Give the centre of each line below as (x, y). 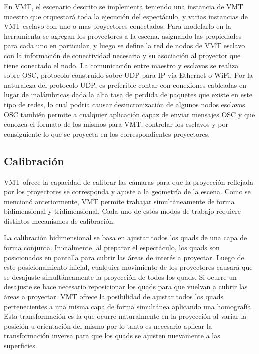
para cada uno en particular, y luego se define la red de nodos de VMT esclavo (125, 45)
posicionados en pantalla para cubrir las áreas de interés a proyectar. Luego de (124, 257)
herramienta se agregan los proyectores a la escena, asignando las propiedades (123, 35)
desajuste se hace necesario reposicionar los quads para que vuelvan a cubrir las (126, 287)
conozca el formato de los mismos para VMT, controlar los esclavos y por (116, 124)
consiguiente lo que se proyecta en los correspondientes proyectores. (107, 133)
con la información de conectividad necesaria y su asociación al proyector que (122, 55)
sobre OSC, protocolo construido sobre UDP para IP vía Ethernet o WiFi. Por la (128, 75)
